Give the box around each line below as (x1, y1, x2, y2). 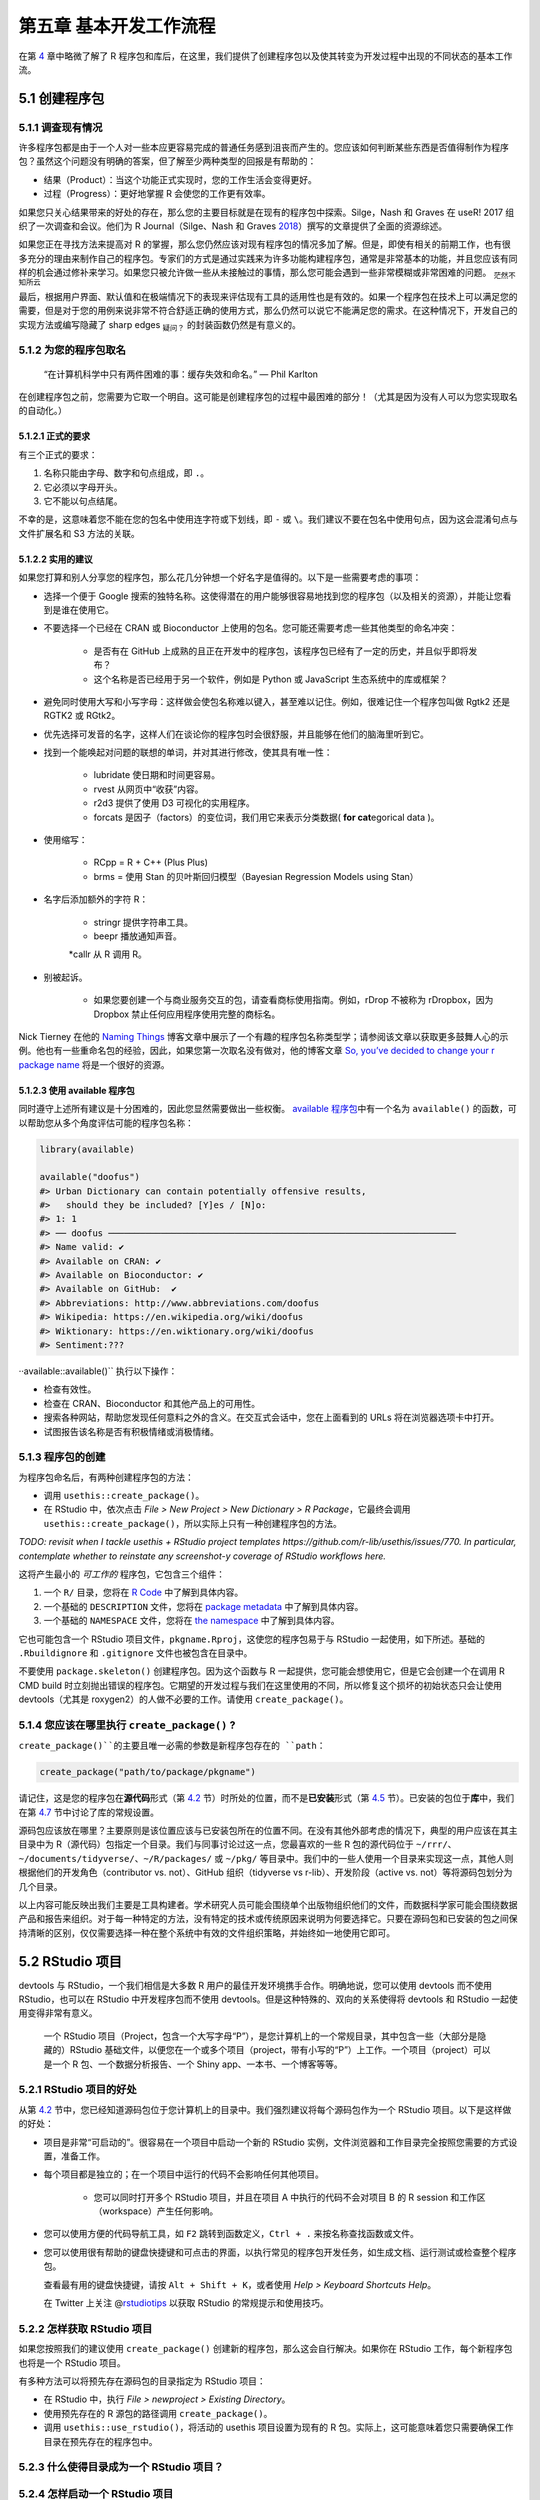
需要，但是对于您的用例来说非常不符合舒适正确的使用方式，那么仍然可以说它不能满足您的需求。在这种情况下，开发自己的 (18, 305, 518, 317)
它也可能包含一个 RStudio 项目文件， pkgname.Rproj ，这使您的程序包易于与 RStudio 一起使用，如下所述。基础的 (18, 1633, 485, 1645)
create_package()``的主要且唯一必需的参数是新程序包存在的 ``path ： (18, 1740, 326, 1752)
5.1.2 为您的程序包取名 (18, 343, 127, 357)
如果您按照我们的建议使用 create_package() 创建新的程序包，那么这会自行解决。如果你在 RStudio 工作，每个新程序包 (18, 2343, 513, 2355)
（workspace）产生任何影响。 (93, 2205, 219, 2217)
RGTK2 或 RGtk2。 (43, 710, 121, 722)
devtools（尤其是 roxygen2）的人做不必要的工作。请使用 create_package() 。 (18, 1693, 349, 1705)
